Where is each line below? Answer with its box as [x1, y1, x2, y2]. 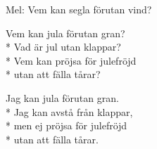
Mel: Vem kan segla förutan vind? [6, 2, 152, 16]
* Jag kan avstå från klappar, [6, 104, 133, 119]
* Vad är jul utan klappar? [6, 39, 121, 54]
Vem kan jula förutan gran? [6, 25, 125, 40]
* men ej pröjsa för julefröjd [6, 118, 127, 133]
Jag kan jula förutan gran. [6, 90, 119, 105]
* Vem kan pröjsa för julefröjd [6, 53, 137, 67]
